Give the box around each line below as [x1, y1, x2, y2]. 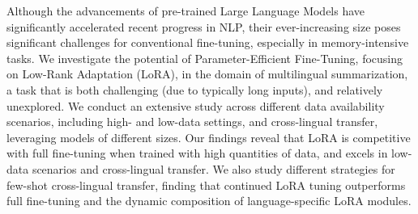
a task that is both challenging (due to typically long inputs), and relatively [6, 81, 383, 98]
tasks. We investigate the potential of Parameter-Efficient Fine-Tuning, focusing [6, 49, 403, 66]
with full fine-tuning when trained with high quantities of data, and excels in [6, 145, 388, 162]
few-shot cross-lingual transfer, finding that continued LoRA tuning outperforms [6, 176, 406, 193]
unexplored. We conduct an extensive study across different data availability [6, 97, 385, 114]
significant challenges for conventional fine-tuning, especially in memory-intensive [6, 34, 409, 51]
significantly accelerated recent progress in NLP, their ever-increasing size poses [6, 18, 401, 35]
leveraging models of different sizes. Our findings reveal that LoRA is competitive [6, 128, 411, 145]
